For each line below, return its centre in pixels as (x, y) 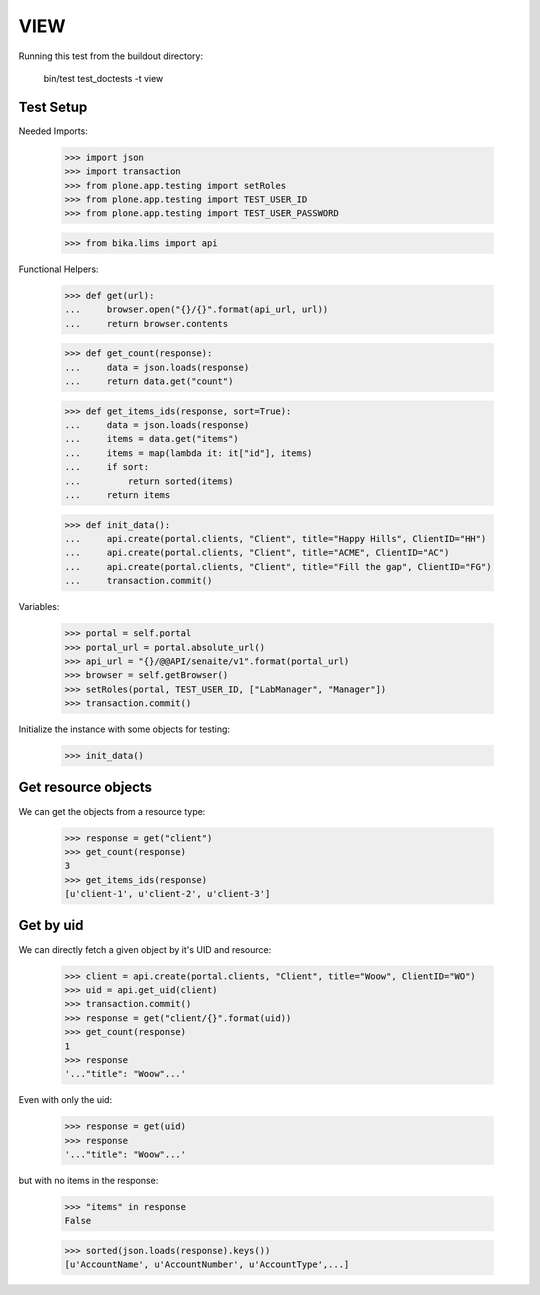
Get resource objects (85, 787)
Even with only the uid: (65, 1100)
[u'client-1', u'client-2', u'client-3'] (167, 894)
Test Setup (53, 106)
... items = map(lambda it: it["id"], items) (188, 453)
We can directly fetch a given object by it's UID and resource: (145, 949)
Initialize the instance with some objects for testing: (124, 729)
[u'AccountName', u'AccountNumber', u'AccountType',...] (207, 1264)
